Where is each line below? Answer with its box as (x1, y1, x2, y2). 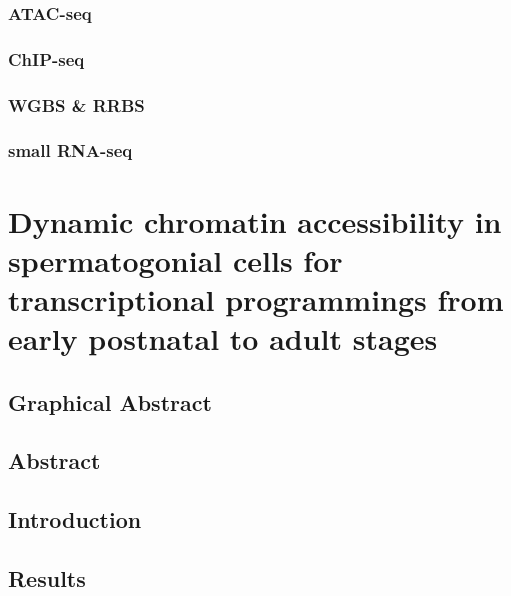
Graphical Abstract (8, 386, 212, 417)
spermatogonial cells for (8, 239, 343, 280)
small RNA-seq (8, 138, 133, 163)
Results (8, 563, 86, 594)
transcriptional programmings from (8, 278, 504, 319)
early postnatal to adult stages (8, 318, 438, 359)
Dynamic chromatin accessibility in (8, 200, 502, 241)
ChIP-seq (8, 46, 85, 71)
